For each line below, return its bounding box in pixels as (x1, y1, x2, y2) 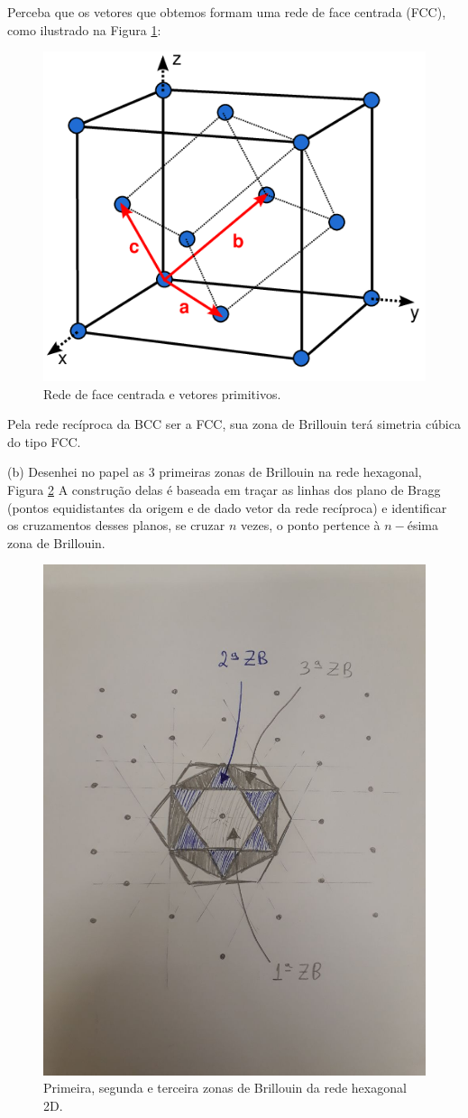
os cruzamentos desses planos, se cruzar (7, 516, 225, 535)
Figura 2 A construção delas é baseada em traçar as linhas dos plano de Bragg (7, 480, 441, 499)
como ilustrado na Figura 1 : (7, 20, 161, 39)
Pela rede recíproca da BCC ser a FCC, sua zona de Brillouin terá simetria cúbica (7, 415, 461, 433)
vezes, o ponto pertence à (241, 516, 381, 535)
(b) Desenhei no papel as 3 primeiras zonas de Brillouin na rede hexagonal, (7, 462, 422, 481)
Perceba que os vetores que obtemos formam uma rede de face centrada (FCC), (7, 3, 446, 21)
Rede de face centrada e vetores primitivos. (43, 384, 281, 403)
